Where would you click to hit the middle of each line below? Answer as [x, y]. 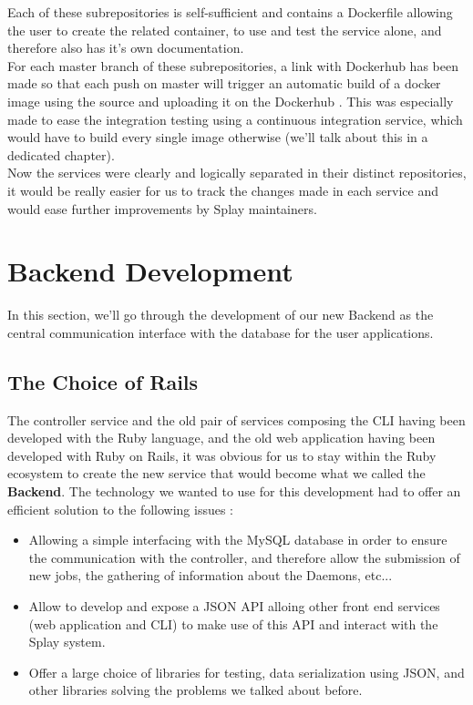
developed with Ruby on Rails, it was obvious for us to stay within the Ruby [222, 455]
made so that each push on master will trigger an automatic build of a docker [224, 83]
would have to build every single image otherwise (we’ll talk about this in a [218, 137]
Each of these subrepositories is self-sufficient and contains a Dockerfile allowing [230, 12]
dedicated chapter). [61, 154]
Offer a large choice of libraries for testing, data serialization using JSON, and [247, 672]
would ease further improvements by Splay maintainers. [162, 208]
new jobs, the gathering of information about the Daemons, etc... [211, 575]
